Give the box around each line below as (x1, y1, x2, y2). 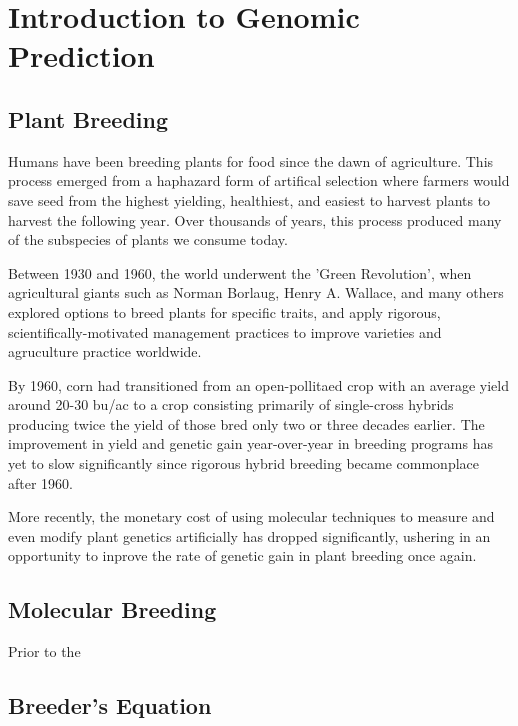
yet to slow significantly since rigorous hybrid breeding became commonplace (8, 453, 480, 474)
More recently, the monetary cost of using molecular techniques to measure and (8, 506, 495, 527)
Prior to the (8, 641, 81, 662)
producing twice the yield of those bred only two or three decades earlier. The (8, 413, 485, 434)
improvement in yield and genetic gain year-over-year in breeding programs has (8, 433, 493, 454)
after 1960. (8, 472, 73, 493)
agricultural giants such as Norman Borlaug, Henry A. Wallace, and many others (8, 282, 504, 303)
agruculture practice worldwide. (8, 341, 202, 362)
